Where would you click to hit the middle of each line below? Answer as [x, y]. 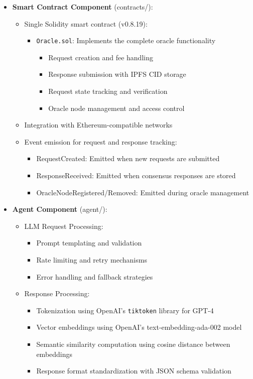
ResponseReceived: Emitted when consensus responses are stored [136, 175]
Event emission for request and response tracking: [101, 141]
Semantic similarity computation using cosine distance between [133, 344]
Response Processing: [57, 293]
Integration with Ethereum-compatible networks [98, 125]
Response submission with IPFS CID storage [117, 74]
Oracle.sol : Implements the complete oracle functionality [126, 40]
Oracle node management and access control [116, 108]
